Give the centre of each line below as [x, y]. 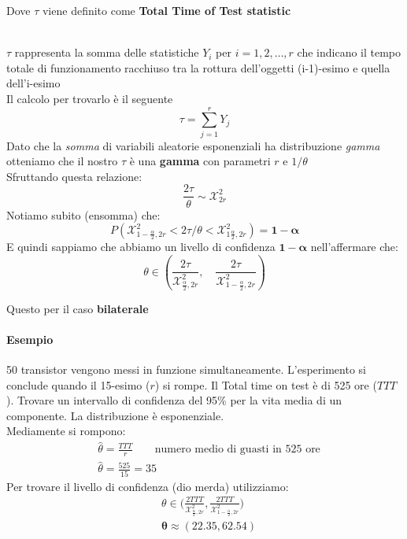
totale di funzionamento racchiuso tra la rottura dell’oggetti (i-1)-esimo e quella [198, 67]
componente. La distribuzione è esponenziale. [115, 415]
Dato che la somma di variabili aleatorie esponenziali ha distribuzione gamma [193, 145]
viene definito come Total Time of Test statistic [166, 10]
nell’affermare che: [354, 247]
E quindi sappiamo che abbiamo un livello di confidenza [141, 247]
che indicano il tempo [349, 52]
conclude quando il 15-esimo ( [78, 384]
